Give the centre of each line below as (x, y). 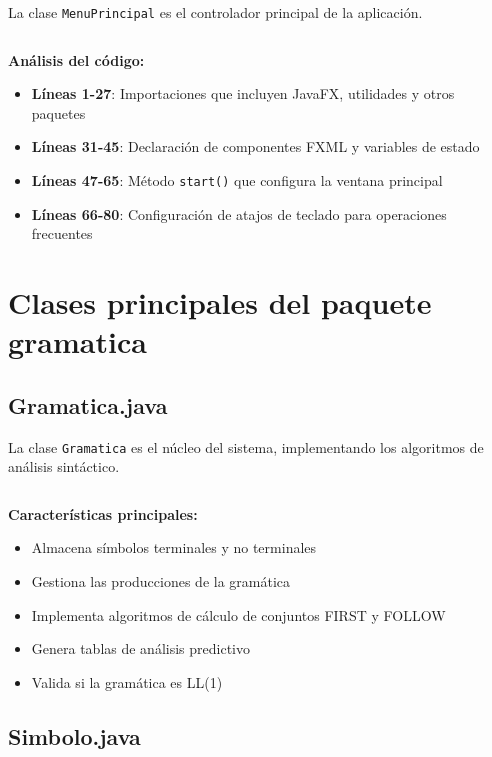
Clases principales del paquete (220, 302)
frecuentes (62, 233)
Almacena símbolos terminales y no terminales (174, 547)
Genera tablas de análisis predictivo (140, 648)
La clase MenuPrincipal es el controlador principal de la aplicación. (215, 12)
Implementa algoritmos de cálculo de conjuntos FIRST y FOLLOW (238, 614)
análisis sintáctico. (64, 466)
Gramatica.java (88, 404)
